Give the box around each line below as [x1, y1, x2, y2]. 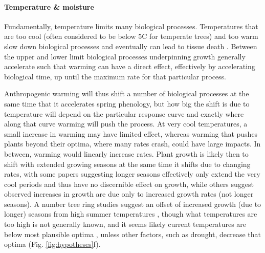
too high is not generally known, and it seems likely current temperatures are [4, 219, 247, 229]
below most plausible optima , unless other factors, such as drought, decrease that [4, 228, 261, 239]
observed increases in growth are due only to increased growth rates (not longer [4, 188, 254, 199]
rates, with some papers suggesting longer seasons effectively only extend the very [4, 168, 260, 179]
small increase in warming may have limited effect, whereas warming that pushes [4, 128, 258, 139]
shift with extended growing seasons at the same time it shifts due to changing [4, 158, 251, 169]
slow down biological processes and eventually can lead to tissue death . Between [4, 40, 257, 51]
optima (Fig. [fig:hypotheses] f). [4, 239, 101, 249]
